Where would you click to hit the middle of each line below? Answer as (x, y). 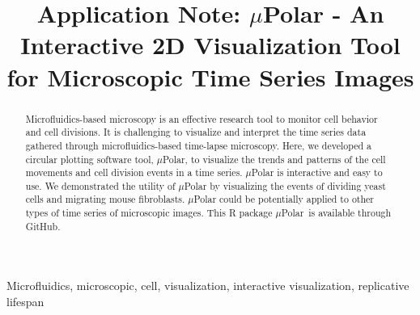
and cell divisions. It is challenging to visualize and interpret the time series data (196, 132)
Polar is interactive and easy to (317, 172)
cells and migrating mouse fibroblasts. (105, 199)
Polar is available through (336, 213)
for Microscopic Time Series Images (210, 76)
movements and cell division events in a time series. (134, 172)
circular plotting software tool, (89, 159)
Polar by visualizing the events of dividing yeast (285, 185)
